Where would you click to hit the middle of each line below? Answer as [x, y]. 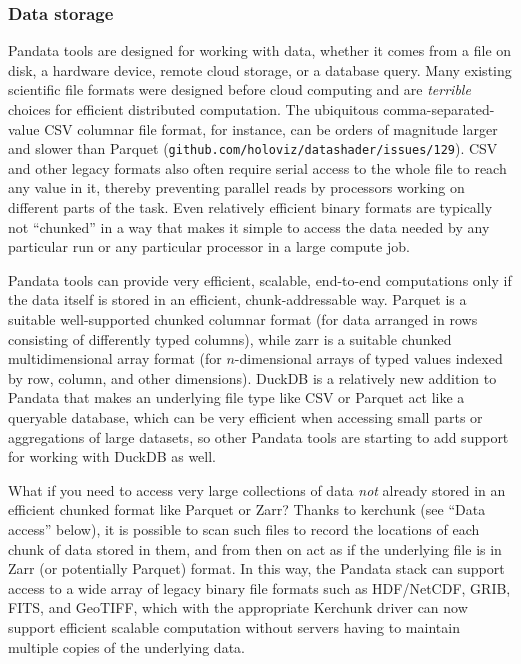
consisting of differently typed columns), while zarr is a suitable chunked [230, 338]
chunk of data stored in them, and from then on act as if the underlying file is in [255, 548]
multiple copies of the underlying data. [126, 646]
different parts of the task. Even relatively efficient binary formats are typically [250, 207]
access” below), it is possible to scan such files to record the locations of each [244, 528]
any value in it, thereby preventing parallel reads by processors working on [236, 187]
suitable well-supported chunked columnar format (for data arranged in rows [243, 319]
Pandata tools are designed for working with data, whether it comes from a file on [260, 50]
